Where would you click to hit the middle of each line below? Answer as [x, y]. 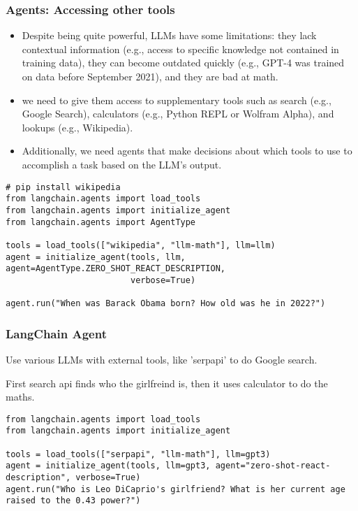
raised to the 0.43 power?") [73, 501]
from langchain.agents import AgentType [101, 222]
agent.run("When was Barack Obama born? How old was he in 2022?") [166, 304]
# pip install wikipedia [63, 187]
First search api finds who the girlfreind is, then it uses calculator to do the [167, 383]
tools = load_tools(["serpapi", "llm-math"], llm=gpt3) [138, 454]
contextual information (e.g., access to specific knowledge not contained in [180, 49]
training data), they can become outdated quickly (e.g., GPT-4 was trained [183, 63]
